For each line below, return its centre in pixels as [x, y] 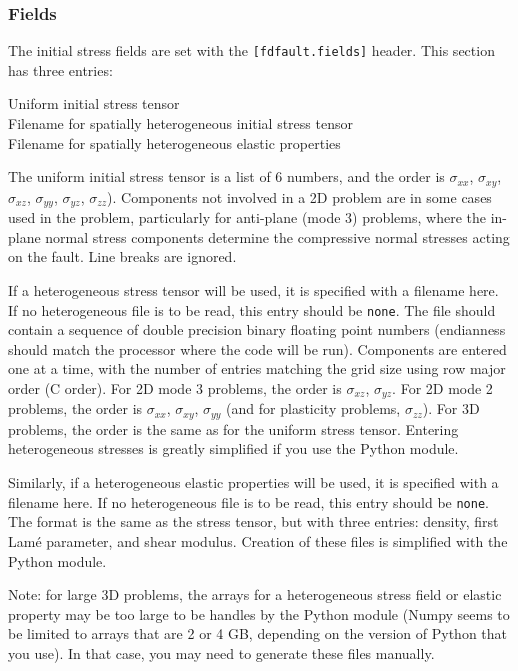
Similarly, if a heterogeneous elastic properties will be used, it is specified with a [253, 482]
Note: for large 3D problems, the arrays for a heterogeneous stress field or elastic [255, 594]
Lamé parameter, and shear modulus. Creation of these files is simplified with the [258, 540]
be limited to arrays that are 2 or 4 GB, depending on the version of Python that [258, 633]
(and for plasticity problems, [313, 408]
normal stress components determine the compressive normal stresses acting [277, 236]
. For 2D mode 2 [442, 387]
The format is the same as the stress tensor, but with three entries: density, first [253, 521]
